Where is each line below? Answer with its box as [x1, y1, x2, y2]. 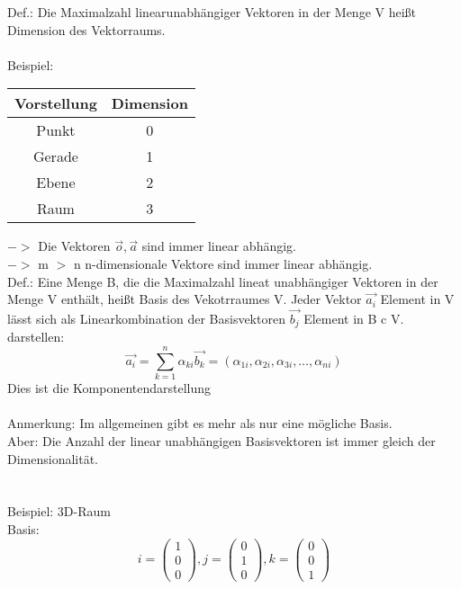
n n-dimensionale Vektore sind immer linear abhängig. [73, 254, 373, 272]
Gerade [32, 146, 78, 167]
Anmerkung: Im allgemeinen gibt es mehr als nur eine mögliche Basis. [7, 414, 393, 433]
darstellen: [7, 327, 65, 346]
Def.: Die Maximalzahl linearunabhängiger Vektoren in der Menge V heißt [7, 3, 417, 21]
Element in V [380, 290, 455, 308]
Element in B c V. [303, 308, 404, 327]
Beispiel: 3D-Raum [7, 502, 111, 521]
